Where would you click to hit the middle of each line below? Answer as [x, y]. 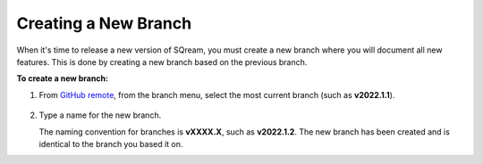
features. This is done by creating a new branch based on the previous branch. [162, 61]
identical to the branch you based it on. [111, 143]
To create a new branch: [63, 78]
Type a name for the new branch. [100, 115]
